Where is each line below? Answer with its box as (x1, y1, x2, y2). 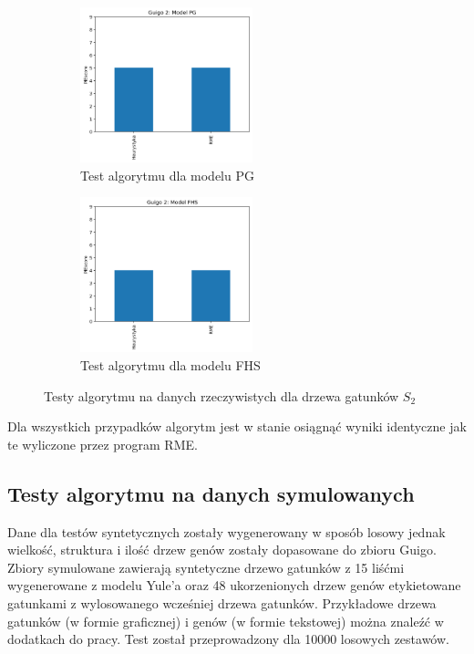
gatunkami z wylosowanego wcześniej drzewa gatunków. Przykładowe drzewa (7, 594, 437, 613)
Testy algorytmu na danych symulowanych (7, 479, 415, 507)
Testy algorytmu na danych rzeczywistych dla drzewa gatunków (44, 386, 399, 405)
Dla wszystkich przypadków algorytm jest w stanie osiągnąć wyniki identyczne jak (7, 417, 467, 436)
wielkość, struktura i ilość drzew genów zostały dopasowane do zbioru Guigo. (7, 540, 437, 559)
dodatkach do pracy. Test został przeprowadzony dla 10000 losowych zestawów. (7, 629, 449, 649)
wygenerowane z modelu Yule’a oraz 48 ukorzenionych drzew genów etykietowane (7, 576, 461, 595)
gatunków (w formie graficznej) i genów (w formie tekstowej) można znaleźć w (7, 611, 444, 630)
